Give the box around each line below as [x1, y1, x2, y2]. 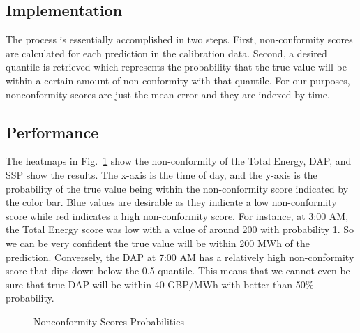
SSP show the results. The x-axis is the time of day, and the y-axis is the [6, 167, 317, 182]
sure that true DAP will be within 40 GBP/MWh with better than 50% [6, 276, 314, 291]
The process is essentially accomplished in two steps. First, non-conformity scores [6, 32, 353, 47]
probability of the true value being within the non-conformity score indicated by [6, 181, 349, 195]
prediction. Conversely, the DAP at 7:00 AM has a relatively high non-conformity [6, 249, 354, 264]
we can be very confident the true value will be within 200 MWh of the [6, 235, 310, 250]
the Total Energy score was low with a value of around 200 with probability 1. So [6, 222, 354, 237]
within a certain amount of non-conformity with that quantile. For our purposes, [6, 73, 350, 87]
